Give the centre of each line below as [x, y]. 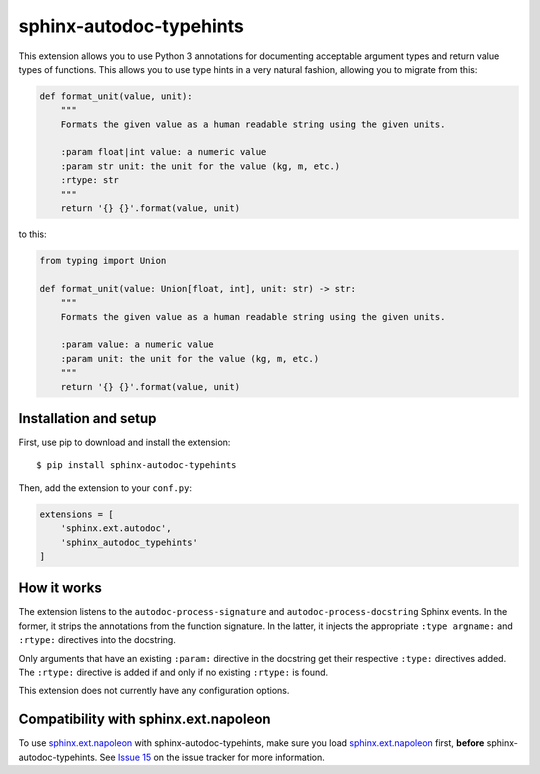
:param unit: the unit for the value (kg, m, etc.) [190, 358]
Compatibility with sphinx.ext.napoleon [144, 719]
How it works [60, 588]
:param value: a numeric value [137, 344]
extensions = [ [76, 514]
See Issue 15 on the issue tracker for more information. [212, 757]
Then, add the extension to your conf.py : [105, 487]
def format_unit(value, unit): [116, 96]
